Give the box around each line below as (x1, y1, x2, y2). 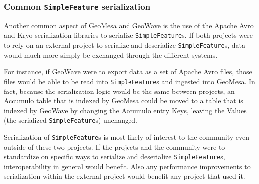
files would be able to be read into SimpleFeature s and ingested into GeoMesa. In (4, 76, 255, 86)
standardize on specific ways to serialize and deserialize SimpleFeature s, (4, 151, 225, 162)
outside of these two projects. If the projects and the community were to (4, 141, 225, 152)
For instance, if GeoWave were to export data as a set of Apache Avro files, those (4, 66, 252, 77)
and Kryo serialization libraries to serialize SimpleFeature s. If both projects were (4, 30, 253, 40)
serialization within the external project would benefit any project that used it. (4, 171, 245, 181)
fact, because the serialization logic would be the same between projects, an (4, 86, 235, 96)
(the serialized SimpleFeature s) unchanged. (4, 115, 137, 125)
